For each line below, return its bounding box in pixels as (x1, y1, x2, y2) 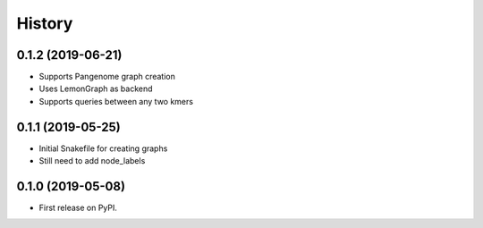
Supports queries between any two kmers (38, 96, 194, 106)
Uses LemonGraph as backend (38, 83, 153, 94)
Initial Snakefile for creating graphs (38, 143, 168, 154)
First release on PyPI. (38, 202, 118, 214)
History (16, 13, 73, 33)
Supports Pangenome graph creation (38, 72, 176, 82)
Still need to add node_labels (38, 156, 146, 166)
